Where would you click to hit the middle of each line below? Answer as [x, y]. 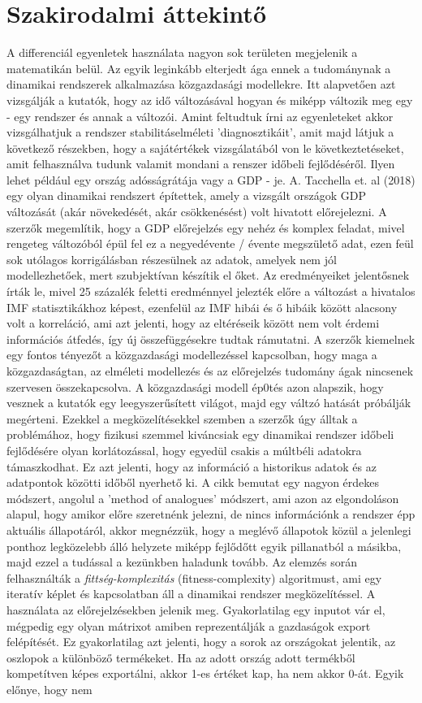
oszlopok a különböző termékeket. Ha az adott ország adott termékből [181, 657]
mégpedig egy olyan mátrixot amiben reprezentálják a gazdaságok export [189, 625]
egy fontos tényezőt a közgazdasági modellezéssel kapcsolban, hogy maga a [192, 355]
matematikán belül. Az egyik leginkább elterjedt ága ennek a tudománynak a [199, 68]
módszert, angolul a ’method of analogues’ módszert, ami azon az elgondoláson [203, 498]
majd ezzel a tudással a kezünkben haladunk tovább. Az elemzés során [182, 562]
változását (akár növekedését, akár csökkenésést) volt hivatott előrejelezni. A [197, 212]
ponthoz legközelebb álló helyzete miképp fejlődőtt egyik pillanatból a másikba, [204, 546]
